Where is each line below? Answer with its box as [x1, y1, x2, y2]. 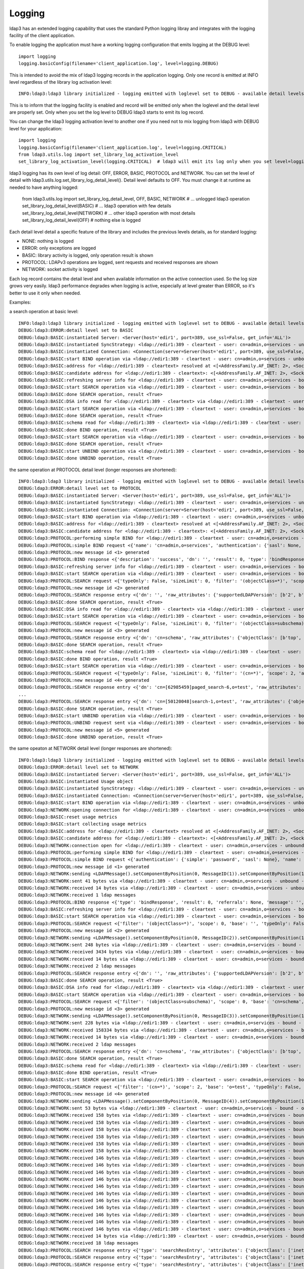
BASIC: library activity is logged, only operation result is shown [22, 252, 154, 258]
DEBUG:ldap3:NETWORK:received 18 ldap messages [18, 1240, 139, 1246]
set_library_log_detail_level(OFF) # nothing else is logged [22, 217, 141, 223]
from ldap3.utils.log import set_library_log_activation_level [18, 152, 179, 157]
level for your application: [9, 125, 63, 131]
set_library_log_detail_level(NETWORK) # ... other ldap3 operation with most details [22, 210, 196, 216]
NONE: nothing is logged [22, 238, 74, 244]
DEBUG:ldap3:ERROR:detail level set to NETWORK [18, 764, 139, 770]
